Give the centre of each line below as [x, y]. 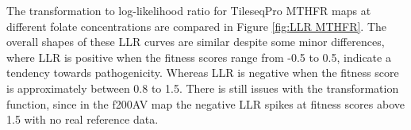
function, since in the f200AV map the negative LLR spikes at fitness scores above [205, 103]
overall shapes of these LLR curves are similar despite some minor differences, [196, 42]
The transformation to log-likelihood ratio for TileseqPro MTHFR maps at [189, 10]
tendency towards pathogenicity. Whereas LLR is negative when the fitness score [203, 73]
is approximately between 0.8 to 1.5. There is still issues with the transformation [203, 88]
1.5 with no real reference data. [83, 119]
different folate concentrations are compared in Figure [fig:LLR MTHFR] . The [197, 26]
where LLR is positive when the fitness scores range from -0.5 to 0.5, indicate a [199, 57]
